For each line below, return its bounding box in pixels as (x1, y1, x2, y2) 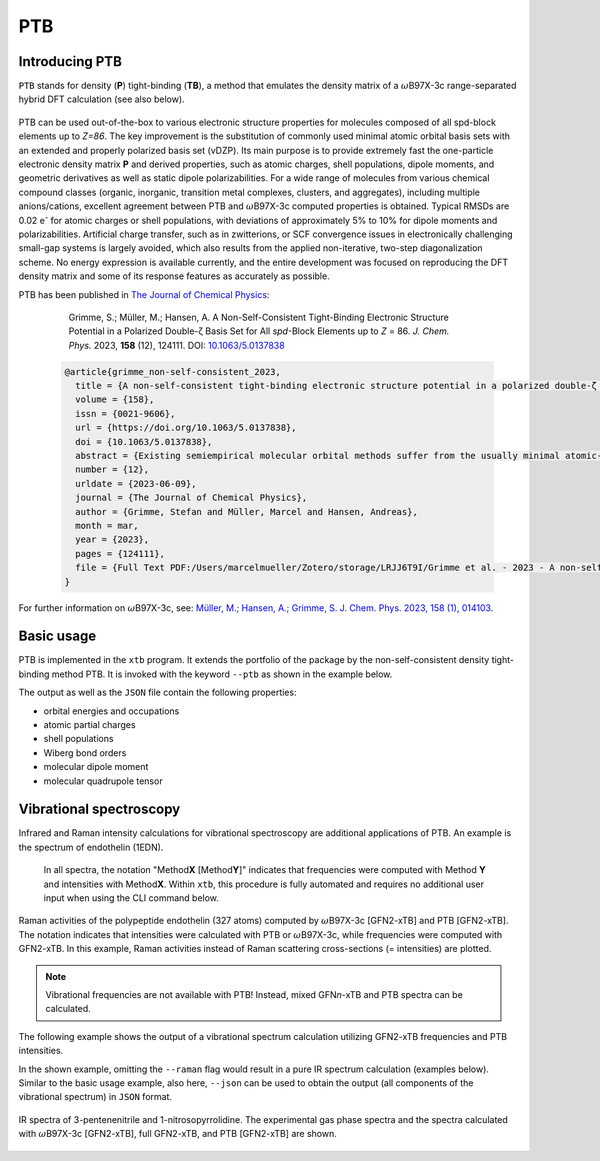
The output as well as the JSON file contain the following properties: (18, 686, 297, 699)
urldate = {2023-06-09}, (75, 478, 197, 489)
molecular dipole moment (43, 761, 149, 773)
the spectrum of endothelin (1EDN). (18, 841, 164, 853)
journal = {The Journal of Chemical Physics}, (75, 492, 308, 504)
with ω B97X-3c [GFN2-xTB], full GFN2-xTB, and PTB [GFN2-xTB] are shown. (18, 1128, 337, 1140)
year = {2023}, (75, 534, 150, 545)
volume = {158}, (75, 394, 155, 405)
